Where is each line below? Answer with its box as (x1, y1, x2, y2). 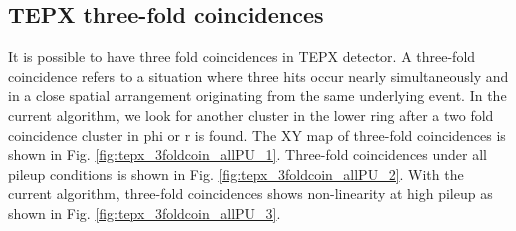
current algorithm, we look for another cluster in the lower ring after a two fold (8, 104, 494, 125)
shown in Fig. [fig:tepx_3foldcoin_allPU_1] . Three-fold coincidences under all (8, 144, 488, 165)
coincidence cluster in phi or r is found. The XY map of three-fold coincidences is (8, 124, 506, 145)
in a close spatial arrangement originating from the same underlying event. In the (8, 85, 507, 106)
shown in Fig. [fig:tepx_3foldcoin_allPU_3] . (8, 202, 281, 223)
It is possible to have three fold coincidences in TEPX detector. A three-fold (8, 46, 476, 67)
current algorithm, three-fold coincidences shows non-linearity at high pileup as (8, 183, 493, 204)
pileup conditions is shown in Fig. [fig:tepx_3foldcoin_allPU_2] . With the (8, 163, 464, 184)
